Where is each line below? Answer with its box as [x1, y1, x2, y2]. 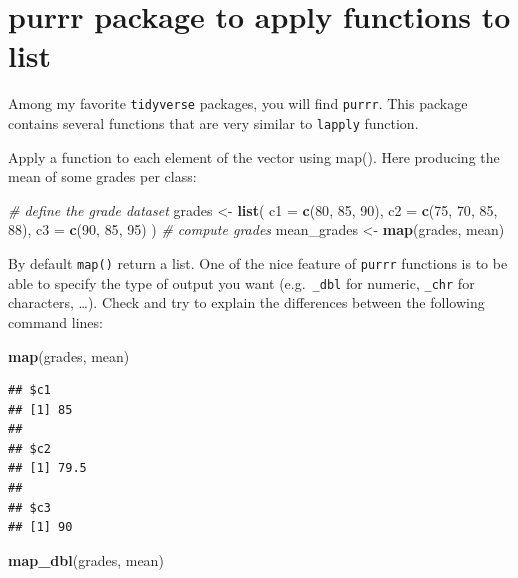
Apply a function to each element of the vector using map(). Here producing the [8, 146, 500, 167]
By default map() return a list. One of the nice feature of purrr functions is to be [8, 253, 508, 273]
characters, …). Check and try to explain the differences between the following [8, 292, 485, 313]
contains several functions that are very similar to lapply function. [8, 112, 419, 133]
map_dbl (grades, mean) [8, 549, 164, 570]
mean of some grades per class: [8, 166, 197, 187]
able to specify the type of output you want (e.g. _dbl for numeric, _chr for [8, 272, 475, 293]
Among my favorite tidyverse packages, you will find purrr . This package [8, 93, 468, 114]
